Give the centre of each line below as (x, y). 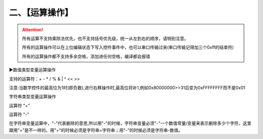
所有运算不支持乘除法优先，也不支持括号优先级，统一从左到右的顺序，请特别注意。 (105, 38)
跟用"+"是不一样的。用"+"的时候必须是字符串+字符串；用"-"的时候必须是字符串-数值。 (96, 130)
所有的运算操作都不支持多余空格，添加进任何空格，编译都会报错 (86, 56)
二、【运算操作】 (41, 13)
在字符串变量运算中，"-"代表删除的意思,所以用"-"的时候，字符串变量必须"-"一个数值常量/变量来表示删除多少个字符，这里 (130, 123)
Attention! (33, 30)
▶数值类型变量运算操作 (32, 70)
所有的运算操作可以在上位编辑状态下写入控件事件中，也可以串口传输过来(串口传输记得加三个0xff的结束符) (128, 47)
